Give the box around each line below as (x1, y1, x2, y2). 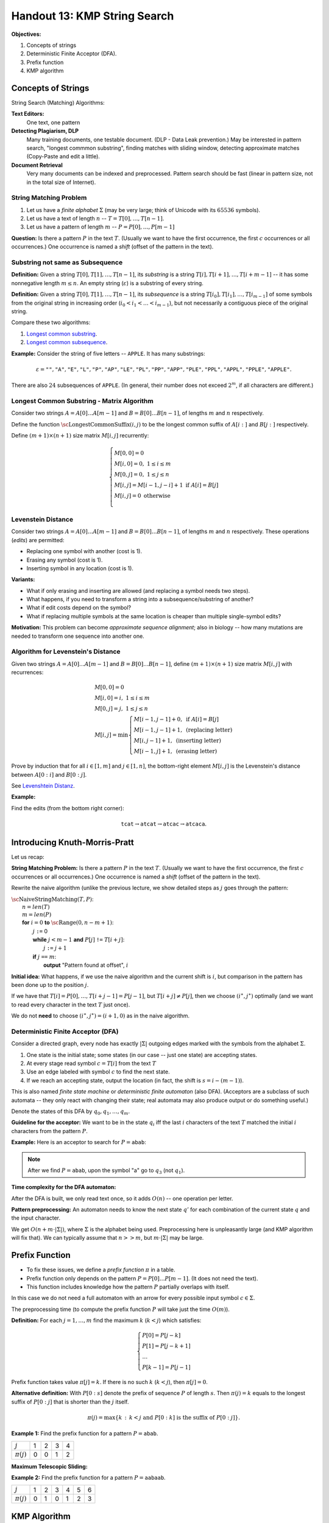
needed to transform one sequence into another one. (11, 632, 144, 640)
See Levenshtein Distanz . (11, 782, 76, 789)
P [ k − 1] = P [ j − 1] (142, 1364, 191, 1371)
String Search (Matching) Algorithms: (11, 99, 105, 107)
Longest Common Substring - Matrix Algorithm (11, 397, 154, 405)
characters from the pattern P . (11, 1127, 88, 1134)
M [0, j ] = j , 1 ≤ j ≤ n (94, 705, 149, 712)
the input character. (11, 1214, 61, 1221)
